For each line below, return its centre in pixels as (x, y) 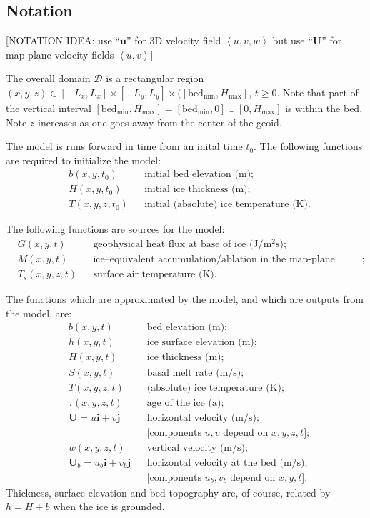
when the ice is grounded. (109, 506)
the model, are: (39, 313)
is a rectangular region (155, 78)
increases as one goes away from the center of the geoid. (160, 122)
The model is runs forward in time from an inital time (124, 146)
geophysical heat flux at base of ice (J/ (178, 245)
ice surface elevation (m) (200, 343)
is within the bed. (324, 108)
